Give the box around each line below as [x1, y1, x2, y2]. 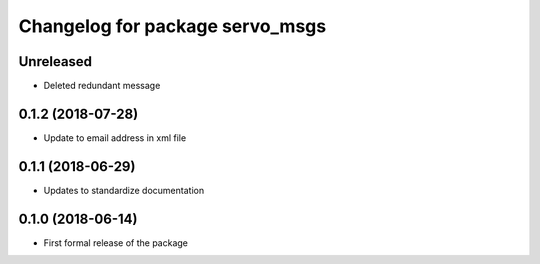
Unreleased [18, 53, 93, 70]
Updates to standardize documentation [43, 184, 205, 196]
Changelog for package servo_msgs [18, 15, 327, 37]
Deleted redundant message [43, 80, 161, 92]
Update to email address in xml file [43, 131, 187, 144]
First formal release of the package [43, 236, 189, 249]
